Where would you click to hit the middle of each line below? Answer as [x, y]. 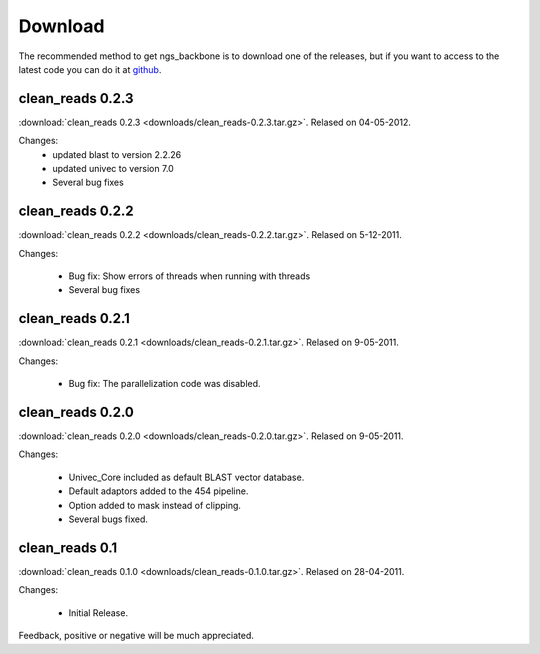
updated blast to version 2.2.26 [117, 154]
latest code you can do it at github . [90, 69]
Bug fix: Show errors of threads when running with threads [189, 276]
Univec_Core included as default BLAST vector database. [186, 477]
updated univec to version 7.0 [113, 169]
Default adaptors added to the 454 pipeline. [158, 491]
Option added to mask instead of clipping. [155, 505]
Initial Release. [98, 612]
